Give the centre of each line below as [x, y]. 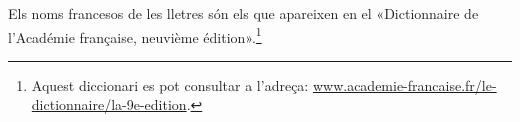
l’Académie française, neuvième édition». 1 [135, 35]
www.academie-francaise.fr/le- [404, 84]
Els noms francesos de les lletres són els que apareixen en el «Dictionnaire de [243, 13]
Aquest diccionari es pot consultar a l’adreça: [170, 84]
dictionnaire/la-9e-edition [109, 104]
